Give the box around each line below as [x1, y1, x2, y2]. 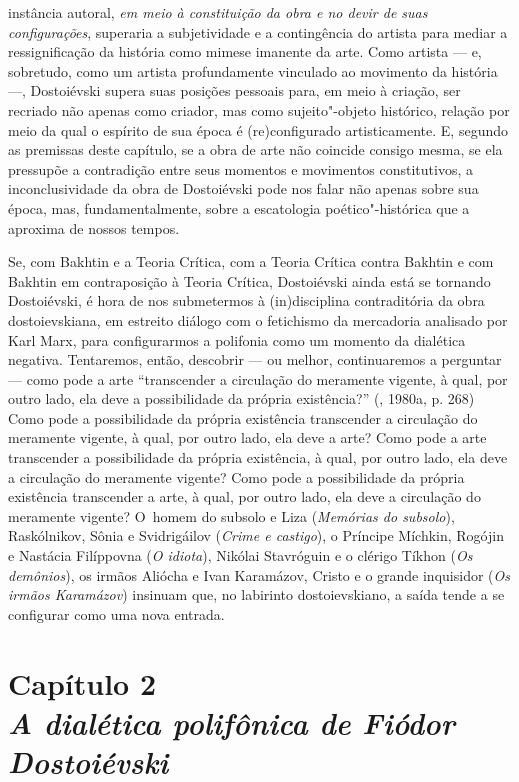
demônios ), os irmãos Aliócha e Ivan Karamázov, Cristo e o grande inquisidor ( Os [8, 564, 510, 585]
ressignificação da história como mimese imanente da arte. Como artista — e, [8, 41, 482, 62]
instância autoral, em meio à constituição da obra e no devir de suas [8, 2, 428, 22]
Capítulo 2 [8, 662, 157, 703]
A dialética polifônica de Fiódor [8, 701, 455, 743]
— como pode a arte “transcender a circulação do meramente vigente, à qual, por [8, 368, 508, 389]
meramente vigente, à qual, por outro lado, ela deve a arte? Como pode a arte [8, 427, 487, 448]
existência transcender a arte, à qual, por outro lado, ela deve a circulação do [8, 486, 481, 507]
